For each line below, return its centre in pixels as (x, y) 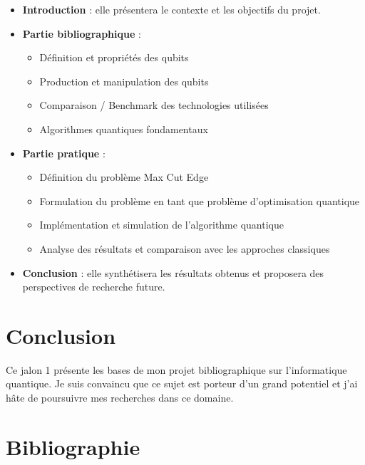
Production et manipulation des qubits (124, 81)
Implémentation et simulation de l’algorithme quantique (161, 225)
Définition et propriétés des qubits (114, 57)
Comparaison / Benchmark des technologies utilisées (154, 105)
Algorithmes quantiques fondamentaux (124, 129)
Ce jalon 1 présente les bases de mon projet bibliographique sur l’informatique (176, 369)
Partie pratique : (64, 153)
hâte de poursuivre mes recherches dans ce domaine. (120, 398)
